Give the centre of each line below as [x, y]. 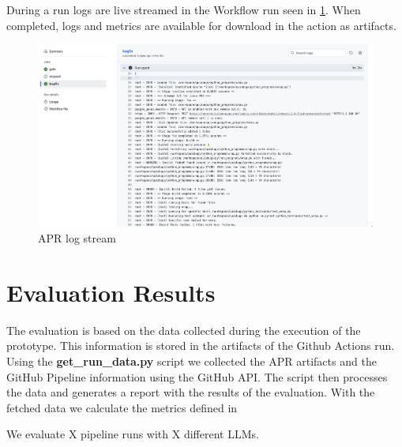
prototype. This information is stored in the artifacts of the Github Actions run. [201, 346]
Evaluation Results [111, 292]
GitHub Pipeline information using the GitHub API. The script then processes [197, 376]
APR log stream [77, 238]
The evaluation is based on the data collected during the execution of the [184, 330]
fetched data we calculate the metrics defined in [122, 407]
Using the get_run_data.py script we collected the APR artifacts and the [192, 361]
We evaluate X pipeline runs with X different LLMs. [133, 434]
